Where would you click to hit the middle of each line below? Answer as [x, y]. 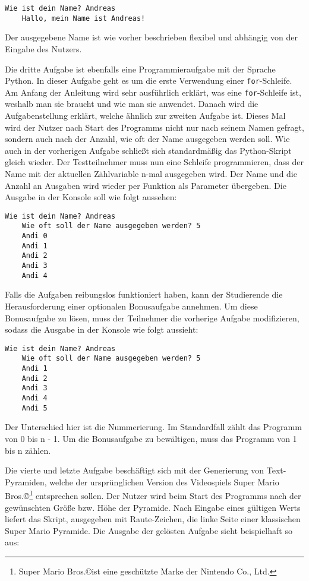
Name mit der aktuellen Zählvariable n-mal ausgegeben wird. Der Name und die [151, 173]
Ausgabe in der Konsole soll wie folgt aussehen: [91, 197]
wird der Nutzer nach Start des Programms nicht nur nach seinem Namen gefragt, [154, 127]
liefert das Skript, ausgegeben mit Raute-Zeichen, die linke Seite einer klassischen [153, 519]
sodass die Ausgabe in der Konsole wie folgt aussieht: [102, 329]
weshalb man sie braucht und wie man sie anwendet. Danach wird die [132, 104]
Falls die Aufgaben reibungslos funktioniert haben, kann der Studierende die [144, 294]
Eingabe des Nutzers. [43, 48]
